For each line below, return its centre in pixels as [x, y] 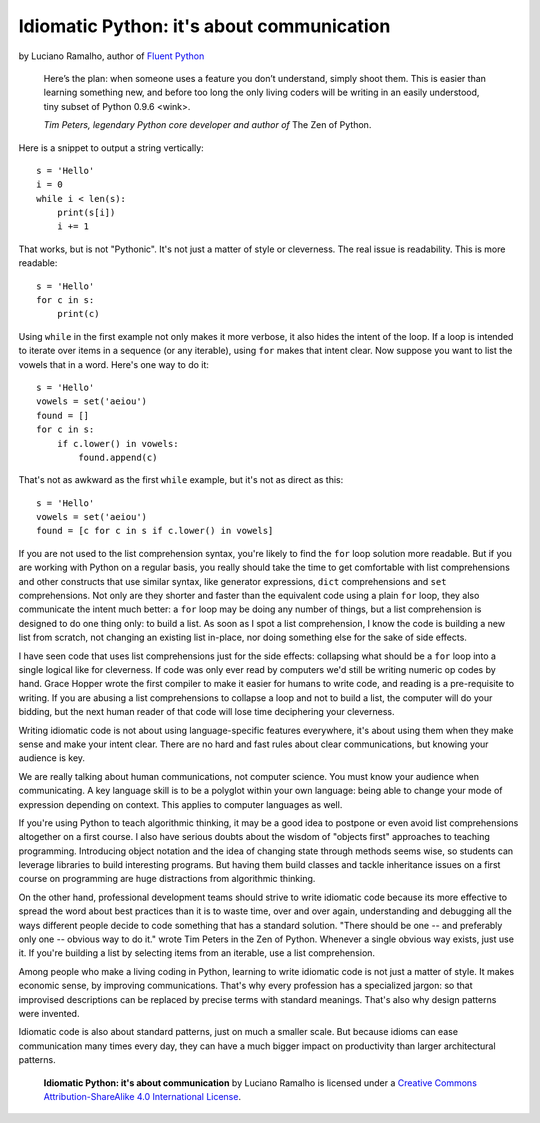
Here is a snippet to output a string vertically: [111, 147]
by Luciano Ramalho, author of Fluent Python [111, 56]
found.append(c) [118, 457]
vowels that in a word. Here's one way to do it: [114, 364]
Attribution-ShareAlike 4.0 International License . [142, 1096]
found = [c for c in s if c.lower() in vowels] [155, 531]
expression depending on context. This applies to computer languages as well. [180, 804]
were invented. [49, 1013]
